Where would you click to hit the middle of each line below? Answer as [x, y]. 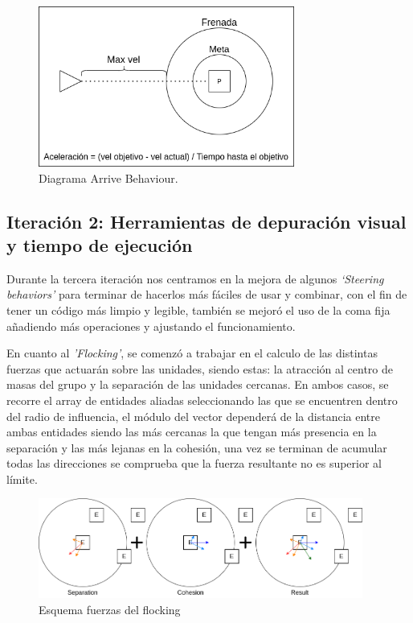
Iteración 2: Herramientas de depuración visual [206, 221]
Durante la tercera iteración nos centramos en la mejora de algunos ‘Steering [195, 278]
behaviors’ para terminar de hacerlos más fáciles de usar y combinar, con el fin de [207, 294]
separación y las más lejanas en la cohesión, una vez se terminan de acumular [197, 447]
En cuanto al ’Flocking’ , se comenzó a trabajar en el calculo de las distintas [192, 353]
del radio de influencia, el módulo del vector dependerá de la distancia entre [193, 416]
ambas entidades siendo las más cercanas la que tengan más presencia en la [192, 432]
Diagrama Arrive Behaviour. [108, 177]
